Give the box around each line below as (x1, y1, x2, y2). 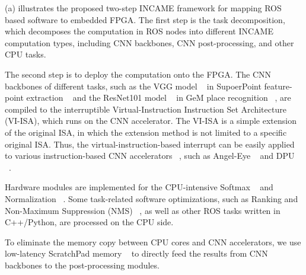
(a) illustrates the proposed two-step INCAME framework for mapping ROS (5, 2, 282, 14)
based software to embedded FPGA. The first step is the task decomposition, (5, 13, 285, 25)
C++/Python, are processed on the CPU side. (5, 216, 174, 228)
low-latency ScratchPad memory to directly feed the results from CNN (5, 247, 268, 260)
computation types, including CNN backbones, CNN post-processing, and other (5, 36, 294, 49)
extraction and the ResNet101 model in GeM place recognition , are (26, 91, 291, 104)
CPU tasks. (5, 48, 46, 60)
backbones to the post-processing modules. (5, 258, 160, 271)
